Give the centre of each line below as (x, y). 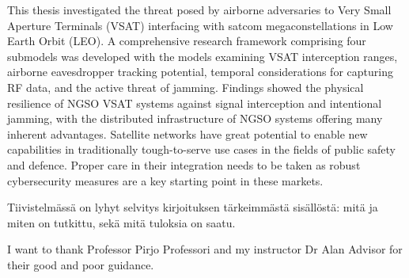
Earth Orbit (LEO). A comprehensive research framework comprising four (187, 41)
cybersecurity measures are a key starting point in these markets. (165, 180)
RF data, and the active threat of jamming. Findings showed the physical (186, 87)
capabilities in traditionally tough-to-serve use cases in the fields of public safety (202, 149)
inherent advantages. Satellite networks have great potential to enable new (187, 133)
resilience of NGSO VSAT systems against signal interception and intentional (195, 103)
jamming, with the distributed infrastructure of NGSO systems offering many (195, 118)
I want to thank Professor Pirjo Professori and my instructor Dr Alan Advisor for (205, 249)
